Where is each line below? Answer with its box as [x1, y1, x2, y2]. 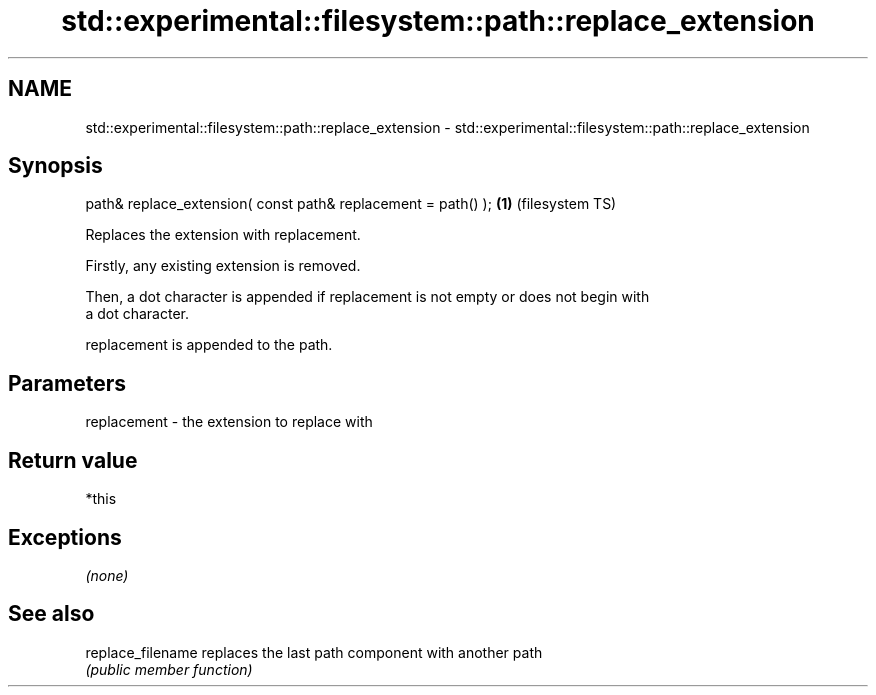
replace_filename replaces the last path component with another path [85, 643, 543, 661]
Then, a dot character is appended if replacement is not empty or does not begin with [85, 288, 650, 306]
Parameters [8, 370, 126, 396]
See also [8, 601, 95, 627]
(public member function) [85, 660, 253, 678]
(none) [85, 566, 129, 584]
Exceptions [8, 524, 122, 550]
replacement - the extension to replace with [85, 413, 373, 431]
